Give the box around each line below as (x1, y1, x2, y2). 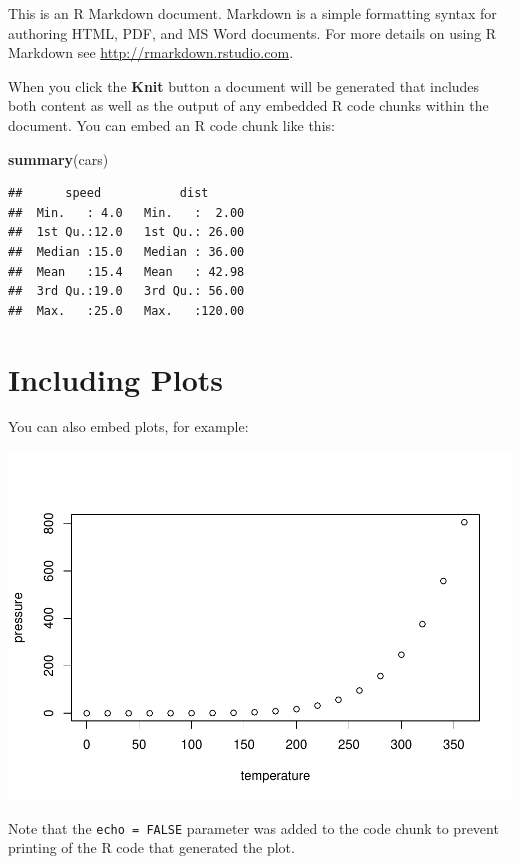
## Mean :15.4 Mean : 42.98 (8, 264, 245, 279)
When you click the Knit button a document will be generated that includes (8, 75, 480, 96)
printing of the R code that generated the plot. (8, 837, 295, 858)
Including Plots (8, 358, 224, 399)
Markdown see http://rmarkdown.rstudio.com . (8, 42, 294, 63)
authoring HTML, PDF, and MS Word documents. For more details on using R (8, 22, 497, 43)
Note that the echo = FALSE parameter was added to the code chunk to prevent (8, 817, 499, 838)
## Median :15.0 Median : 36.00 (8, 244, 245, 259)
